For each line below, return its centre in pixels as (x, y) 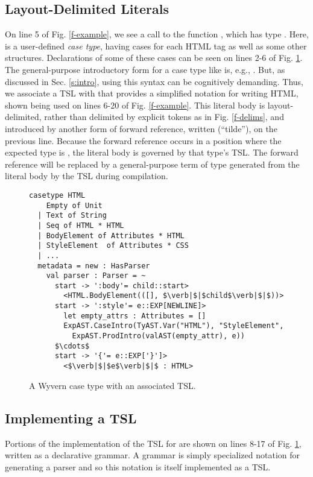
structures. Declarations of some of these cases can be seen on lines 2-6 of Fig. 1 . (154, 58)
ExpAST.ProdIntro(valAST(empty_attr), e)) (158, 336)
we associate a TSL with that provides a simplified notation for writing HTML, (152, 93)
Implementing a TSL (71, 418)
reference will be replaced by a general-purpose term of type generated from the (152, 164)
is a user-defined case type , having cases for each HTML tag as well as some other (156, 46)
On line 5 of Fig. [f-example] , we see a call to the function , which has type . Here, (157, 34)
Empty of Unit (74, 205)
